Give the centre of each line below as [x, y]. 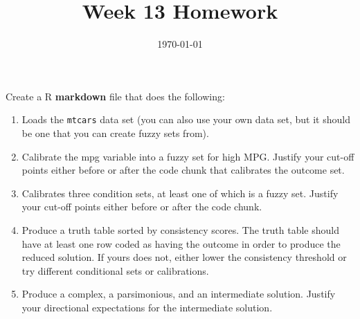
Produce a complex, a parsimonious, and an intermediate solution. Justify [179, 294]
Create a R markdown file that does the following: [115, 96]
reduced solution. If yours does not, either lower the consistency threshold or [184, 257]
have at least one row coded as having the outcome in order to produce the [181, 243]
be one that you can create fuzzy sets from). [115, 133]
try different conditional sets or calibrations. [115, 270]
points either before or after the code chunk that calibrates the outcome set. [183, 170]
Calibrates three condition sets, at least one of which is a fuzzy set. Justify [180, 193]
